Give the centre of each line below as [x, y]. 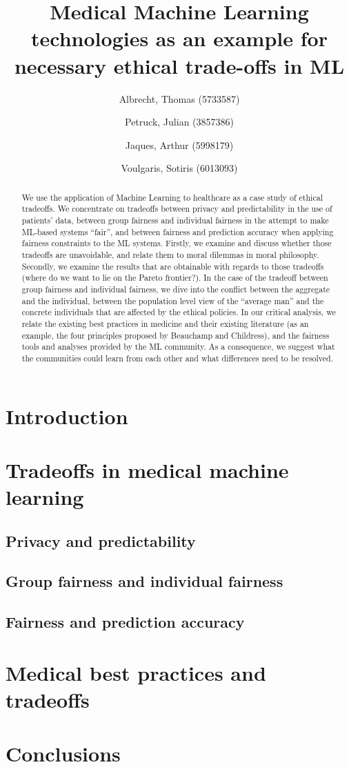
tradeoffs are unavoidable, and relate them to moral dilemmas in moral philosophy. [170, 254]
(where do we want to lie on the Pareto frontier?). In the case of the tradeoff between [175, 278]
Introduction [67, 416]
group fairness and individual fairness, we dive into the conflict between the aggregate [176, 289]
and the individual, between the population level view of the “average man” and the [173, 300]
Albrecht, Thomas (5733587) [179, 98]
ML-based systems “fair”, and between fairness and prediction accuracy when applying [178, 231]
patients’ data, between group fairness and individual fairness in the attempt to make [175, 220]
